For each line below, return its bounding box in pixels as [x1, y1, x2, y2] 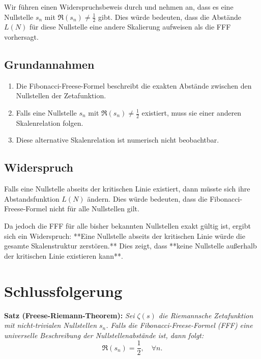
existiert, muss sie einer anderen [141, 107, 242, 118]
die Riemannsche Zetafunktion [158, 310, 253, 320]
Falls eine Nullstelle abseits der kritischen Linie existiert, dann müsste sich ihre [4, 183, 250, 194]
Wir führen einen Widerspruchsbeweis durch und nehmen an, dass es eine [4, 2, 234, 12]
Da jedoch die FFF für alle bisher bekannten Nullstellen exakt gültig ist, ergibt [4, 220, 251, 231]
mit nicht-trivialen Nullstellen [4, 320, 97, 330]
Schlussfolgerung [4, 280, 123, 301]
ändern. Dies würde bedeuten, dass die [87, 193, 208, 204]
